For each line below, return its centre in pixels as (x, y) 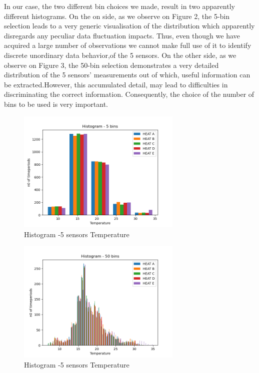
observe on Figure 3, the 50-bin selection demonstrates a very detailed (111, 65)
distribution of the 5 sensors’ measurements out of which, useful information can (127, 75)
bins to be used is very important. (56, 104)
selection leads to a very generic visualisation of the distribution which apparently (129, 26)
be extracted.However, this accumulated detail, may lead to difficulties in (116, 84)
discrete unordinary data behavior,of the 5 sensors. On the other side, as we (120, 55)
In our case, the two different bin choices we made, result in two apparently (119, 6)
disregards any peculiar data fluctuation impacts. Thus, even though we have (122, 35)
